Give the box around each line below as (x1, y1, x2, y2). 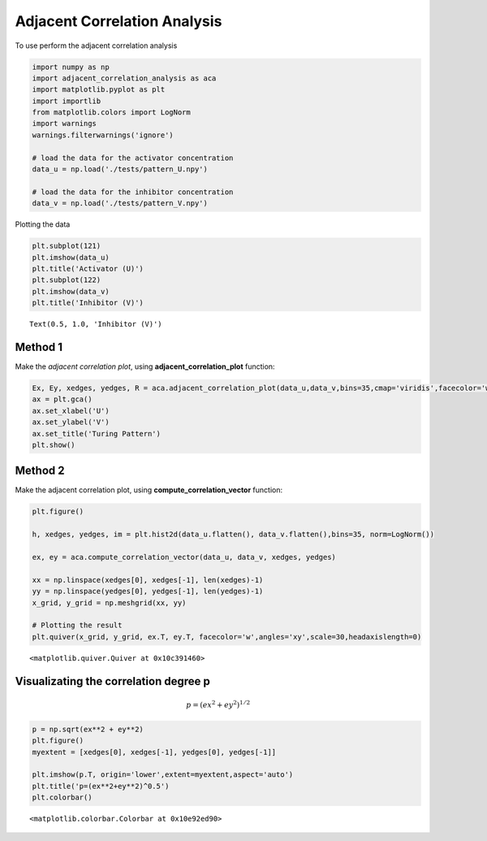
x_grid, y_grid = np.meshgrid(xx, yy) (32, 598, 187, 607)
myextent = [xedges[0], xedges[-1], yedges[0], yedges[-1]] (32, 748, 277, 756)
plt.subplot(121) (32, 241, 101, 251)
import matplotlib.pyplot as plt (32, 85, 166, 94)
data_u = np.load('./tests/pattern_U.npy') (32, 165, 209, 174)
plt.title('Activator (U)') (32, 264, 144, 273)
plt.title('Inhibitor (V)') (32, 298, 144, 308)
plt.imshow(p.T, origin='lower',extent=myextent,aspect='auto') (32, 770, 294, 779)
